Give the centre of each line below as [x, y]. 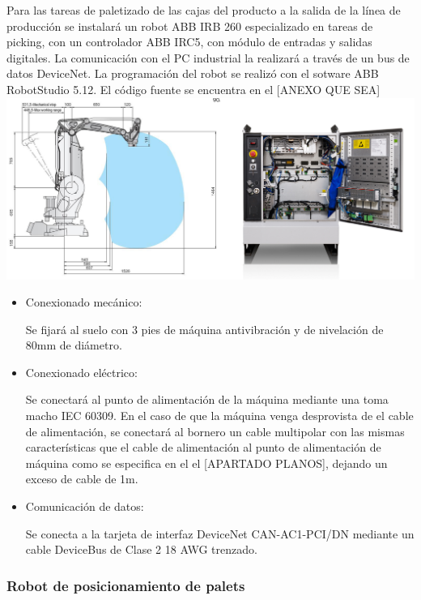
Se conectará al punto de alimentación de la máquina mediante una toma [207, 399]
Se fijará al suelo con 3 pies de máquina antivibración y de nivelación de [204, 329]
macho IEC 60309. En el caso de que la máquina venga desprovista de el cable [219, 416]
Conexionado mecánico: [84, 302]
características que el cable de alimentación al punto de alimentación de [203, 447]
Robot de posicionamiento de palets [126, 585]
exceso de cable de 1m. [82, 479]
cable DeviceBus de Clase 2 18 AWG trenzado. [141, 549]
